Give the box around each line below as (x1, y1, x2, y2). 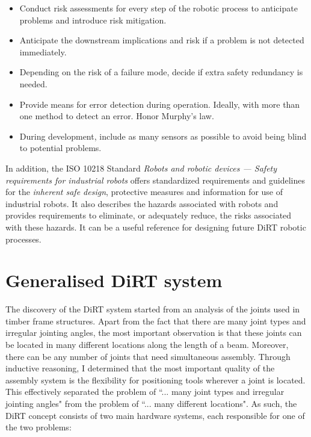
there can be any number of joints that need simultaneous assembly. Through (5, 350, 291, 362)
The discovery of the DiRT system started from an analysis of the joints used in (5, 303, 300, 315)
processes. (5, 232, 42, 245)
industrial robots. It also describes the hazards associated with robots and (5, 197, 279, 209)
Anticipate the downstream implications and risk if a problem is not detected (19, 34, 304, 46)
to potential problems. (19, 141, 102, 154)
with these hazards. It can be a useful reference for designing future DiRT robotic (5, 220, 306, 233)
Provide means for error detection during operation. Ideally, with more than (19, 98, 300, 110)
